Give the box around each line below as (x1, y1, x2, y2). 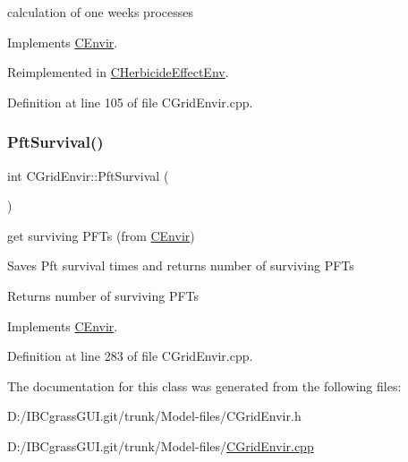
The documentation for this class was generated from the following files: (7, 376, 402, 395)
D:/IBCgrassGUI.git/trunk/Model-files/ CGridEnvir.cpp (7, 436, 314, 455)
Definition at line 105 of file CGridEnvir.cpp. (7, 92, 253, 111)
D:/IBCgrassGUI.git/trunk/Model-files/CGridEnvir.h (7, 406, 302, 425)
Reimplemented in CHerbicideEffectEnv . (7, 63, 229, 81)
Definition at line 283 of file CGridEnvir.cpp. (7, 346, 253, 365)
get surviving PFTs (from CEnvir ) (7, 226, 195, 244)
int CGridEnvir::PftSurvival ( (7, 166, 169, 184)
